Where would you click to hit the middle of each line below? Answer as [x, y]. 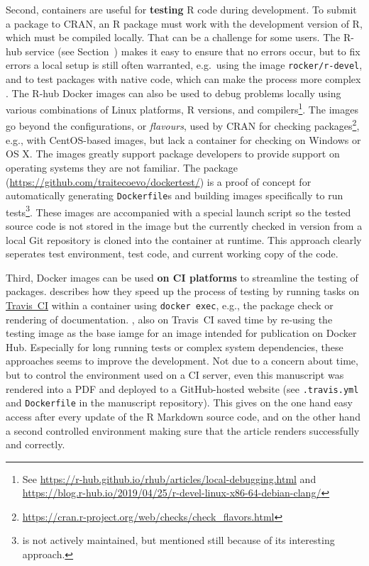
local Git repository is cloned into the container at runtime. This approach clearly [184, 239]
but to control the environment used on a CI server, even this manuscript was [175, 374]
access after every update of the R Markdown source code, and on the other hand [183, 416]
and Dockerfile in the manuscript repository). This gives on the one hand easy [179, 403]
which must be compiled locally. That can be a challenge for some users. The [173, 37]
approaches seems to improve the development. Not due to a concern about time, [182, 361]
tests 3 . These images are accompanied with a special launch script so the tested [178, 211]
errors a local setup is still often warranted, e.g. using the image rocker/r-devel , [184, 65]
